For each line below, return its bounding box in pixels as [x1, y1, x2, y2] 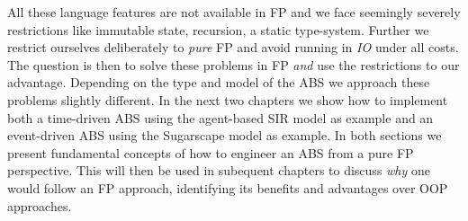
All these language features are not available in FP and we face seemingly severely [7, 3, 461, 21]
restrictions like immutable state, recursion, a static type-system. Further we [7, 20, 429, 39]
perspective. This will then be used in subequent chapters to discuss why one [7, 161, 430, 180]
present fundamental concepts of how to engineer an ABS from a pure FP [7, 143, 414, 162]
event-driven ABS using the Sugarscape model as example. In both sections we [7, 126, 442, 145]
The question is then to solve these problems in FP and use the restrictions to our [7, 55, 460, 74]
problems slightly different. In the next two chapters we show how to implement [7, 90, 448, 109]
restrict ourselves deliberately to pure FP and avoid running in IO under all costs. [7, 38, 459, 57]
